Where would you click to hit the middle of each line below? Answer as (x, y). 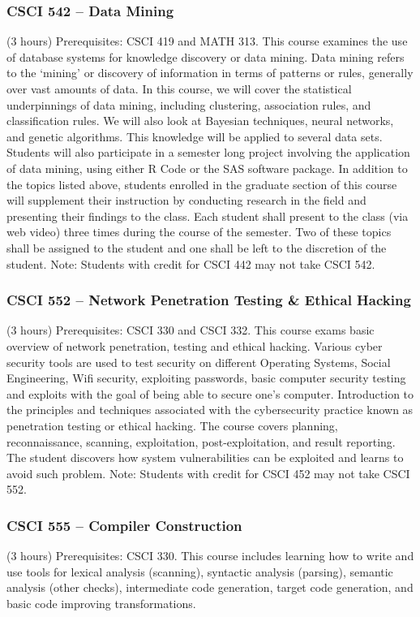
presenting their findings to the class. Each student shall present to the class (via (208, 216)
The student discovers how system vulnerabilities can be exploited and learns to (205, 457)
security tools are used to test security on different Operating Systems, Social (199, 362)
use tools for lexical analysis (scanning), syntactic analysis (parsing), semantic (200, 571)
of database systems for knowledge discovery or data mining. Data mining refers (206, 56)
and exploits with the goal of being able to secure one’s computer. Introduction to (210, 393)
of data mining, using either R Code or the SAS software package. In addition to (207, 168)
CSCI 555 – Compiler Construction (124, 525)
